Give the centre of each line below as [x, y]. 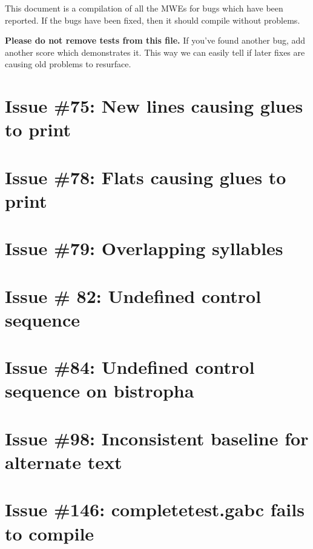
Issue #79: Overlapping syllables [144, 248]
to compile [50, 533]
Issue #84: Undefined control [130, 367]
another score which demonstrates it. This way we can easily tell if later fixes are [155, 52]
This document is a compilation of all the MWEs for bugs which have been [144, 8]
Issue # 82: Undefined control [133, 295]
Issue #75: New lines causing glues [154, 106]
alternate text [64, 461]
